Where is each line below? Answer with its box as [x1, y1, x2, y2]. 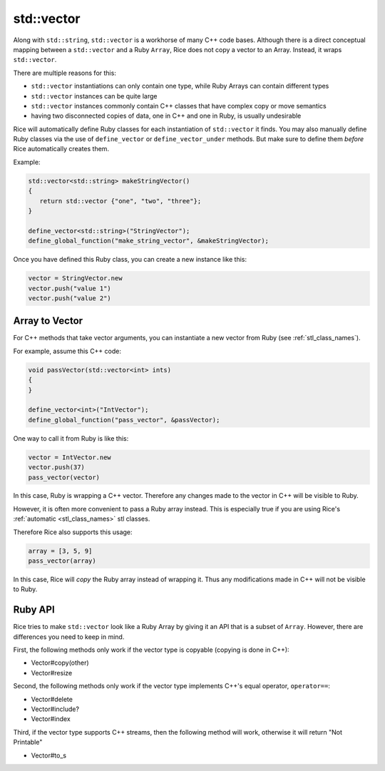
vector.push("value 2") [28, 294, 112, 302]
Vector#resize [31, 668, 73, 677]
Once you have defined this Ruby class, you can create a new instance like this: [13, 255, 247, 264]
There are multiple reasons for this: [13, 68, 117, 77]
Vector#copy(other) [31, 658, 89, 667]
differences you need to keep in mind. [13, 632, 125, 641]
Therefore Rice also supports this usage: [13, 528, 133, 536]
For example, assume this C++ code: [13, 347, 121, 355]
